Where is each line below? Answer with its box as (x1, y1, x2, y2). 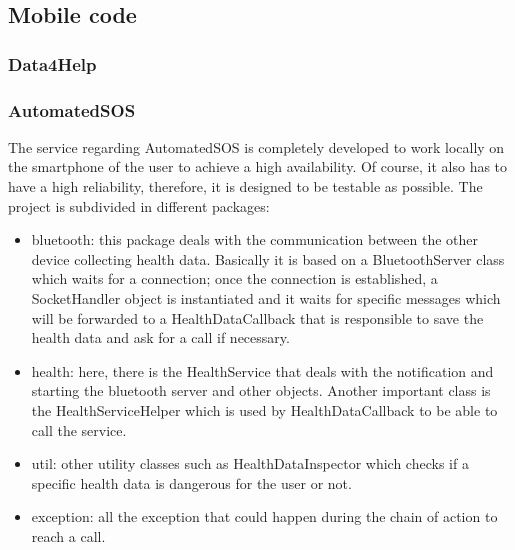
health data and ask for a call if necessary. (31, 327, 290, 348)
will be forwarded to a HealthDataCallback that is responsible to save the (31, 307, 484, 328)
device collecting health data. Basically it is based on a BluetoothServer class (31, 248, 505, 269)
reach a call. (31, 525, 106, 546)
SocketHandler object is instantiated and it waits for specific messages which (31, 288, 501, 308)
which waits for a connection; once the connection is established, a (31, 268, 438, 289)
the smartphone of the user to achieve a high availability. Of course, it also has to (8, 156, 508, 177)
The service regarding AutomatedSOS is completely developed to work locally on (8, 136, 505, 157)
